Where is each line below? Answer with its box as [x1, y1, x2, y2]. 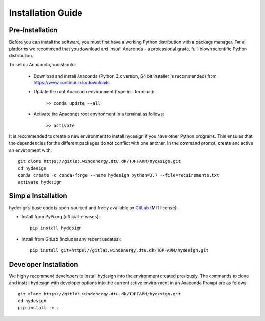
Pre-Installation [9, 26, 58, 34]
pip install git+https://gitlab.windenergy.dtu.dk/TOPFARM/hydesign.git [30, 247, 209, 253]
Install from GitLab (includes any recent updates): [21, 236, 121, 242]
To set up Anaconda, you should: [9, 62, 76, 68]
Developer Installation [9, 260, 78, 268]
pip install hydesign [30, 225, 82, 231]
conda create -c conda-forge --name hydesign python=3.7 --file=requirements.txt [18, 172, 220, 178]
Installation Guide [9, 7, 83, 18]
